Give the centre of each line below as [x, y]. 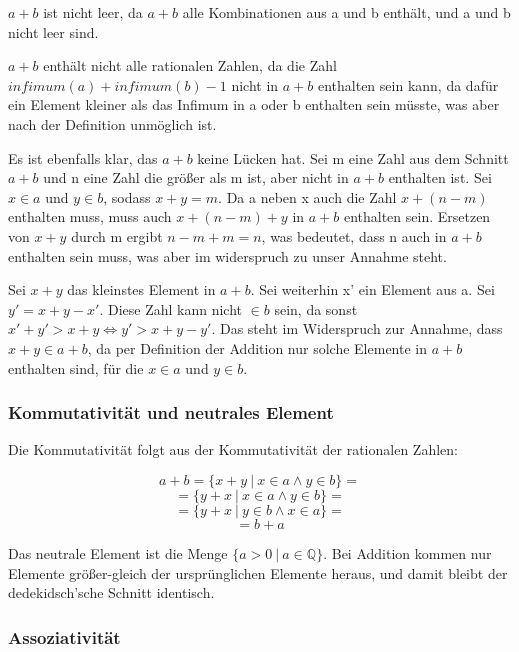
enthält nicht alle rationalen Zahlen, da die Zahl [190, 65]
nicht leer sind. [53, 31]
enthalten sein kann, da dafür [408, 84]
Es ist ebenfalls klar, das [83, 157]
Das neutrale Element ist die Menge [118, 552]
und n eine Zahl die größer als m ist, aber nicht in [196, 177]
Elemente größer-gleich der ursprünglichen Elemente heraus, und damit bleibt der [258, 572]
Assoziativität [64, 636]
